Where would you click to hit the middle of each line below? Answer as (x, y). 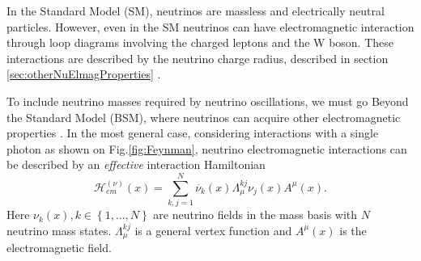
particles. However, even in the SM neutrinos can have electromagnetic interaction (210, 26)
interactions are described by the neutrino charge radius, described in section (198, 58)
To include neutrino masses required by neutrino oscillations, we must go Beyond (208, 101)
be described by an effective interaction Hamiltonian (136, 164)
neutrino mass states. (59, 230)
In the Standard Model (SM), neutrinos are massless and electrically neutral (196, 11)
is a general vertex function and (213, 230)
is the (353, 230)
